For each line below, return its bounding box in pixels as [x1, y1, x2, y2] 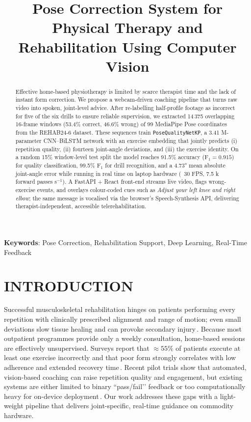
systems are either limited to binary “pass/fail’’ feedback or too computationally [4, 381, 246, 392]
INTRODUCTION [4, 276, 134, 296]
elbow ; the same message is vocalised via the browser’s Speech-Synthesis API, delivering [15, 194, 239, 202]
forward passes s [15, 177, 57, 186]
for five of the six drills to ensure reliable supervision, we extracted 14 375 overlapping [15, 112, 235, 120]
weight [4, 400, 24, 411]
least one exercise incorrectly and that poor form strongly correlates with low [4, 352, 236, 363]
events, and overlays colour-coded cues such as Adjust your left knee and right [37, 186, 235, 194]
